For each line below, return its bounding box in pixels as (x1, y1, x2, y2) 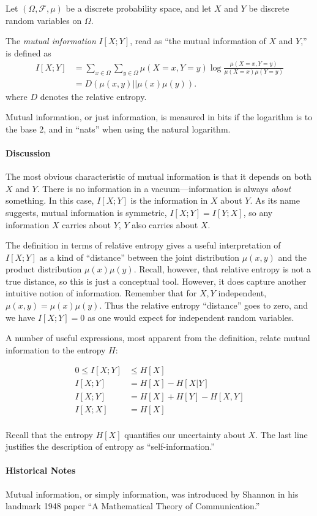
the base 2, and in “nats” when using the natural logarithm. (6, 122, 231, 135)
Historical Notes (6, 464, 76, 477)
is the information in (130, 194, 208, 207)
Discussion (6, 146, 51, 159)
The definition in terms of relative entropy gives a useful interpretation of (6, 239, 281, 252)
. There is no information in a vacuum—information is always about (37, 182, 291, 194)
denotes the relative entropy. (40, 90, 147, 102)
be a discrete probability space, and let (65, 2, 212, 14)
